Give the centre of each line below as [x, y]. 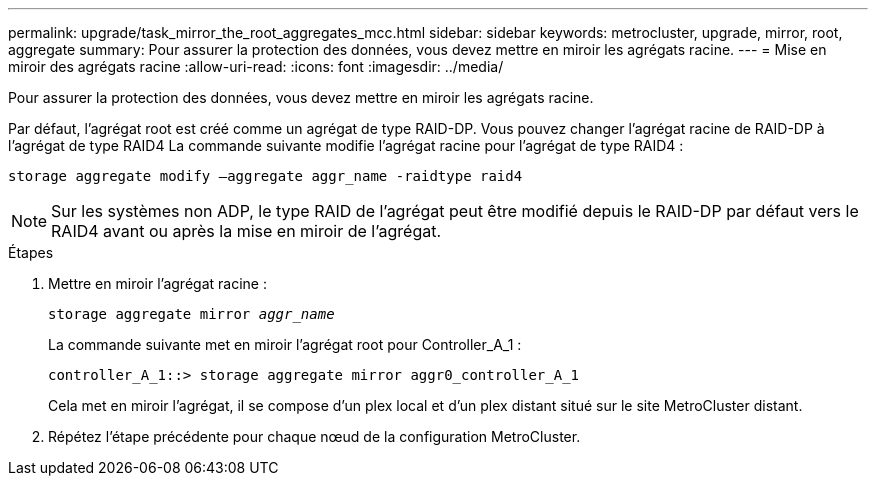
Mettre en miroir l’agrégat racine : [157, 283]
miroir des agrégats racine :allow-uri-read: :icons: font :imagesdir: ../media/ [256, 66]
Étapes [31, 252]
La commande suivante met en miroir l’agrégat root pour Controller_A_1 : [285, 344]
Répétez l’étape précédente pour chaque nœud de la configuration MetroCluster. [314, 436]
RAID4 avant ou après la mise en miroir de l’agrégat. [246, 231]
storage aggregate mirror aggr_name [191, 314]
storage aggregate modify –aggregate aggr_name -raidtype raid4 [265, 176]
